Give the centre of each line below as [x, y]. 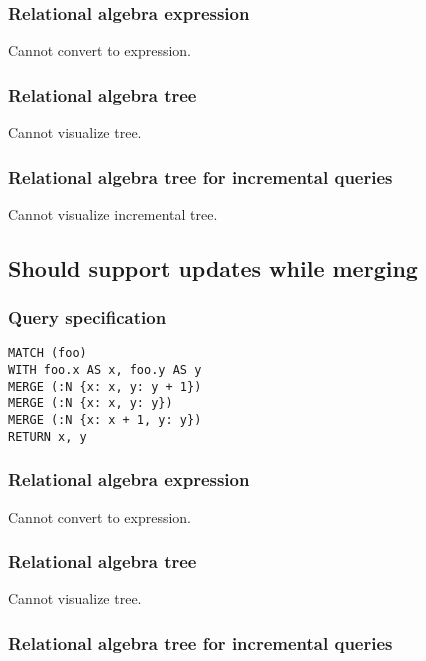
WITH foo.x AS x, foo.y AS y [105, 370]
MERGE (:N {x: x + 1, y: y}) [105, 420]
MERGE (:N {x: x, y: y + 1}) [105, 386]
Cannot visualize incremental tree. [113, 213]
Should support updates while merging [213, 267]
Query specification [87, 317]
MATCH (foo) [47, 353]
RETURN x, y [47, 436]
